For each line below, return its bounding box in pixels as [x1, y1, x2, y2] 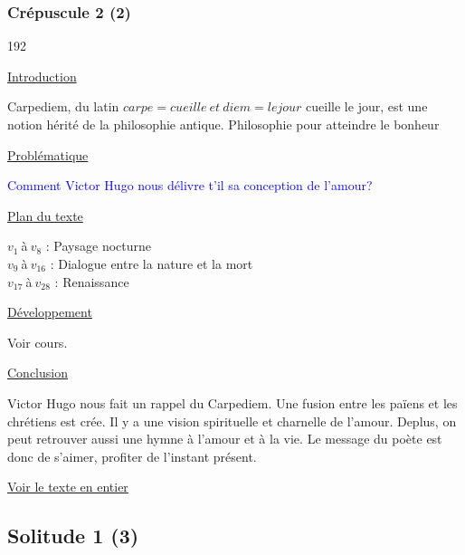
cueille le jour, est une [306, 97, 428, 116]
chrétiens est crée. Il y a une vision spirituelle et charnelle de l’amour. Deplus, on [7, 411, 457, 430]
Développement [7, 302, 92, 321]
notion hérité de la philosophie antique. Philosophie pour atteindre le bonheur [7, 115, 440, 133]
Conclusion [7, 363, 68, 382]
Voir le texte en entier [7, 477, 128, 496]
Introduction [7, 66, 77, 85]
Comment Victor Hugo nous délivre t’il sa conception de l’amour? [7, 176, 373, 195]
